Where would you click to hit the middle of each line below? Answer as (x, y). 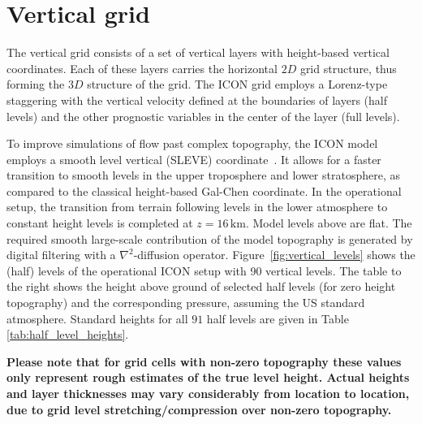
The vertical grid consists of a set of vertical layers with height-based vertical (198, 52)
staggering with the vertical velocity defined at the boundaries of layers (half (197, 100)
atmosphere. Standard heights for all (97, 318)
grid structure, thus (348, 68)
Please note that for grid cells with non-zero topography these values (204, 361)
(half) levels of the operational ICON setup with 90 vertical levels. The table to (204, 270)
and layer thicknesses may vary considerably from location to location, (208, 393)
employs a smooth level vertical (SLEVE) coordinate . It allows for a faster (194, 159)
